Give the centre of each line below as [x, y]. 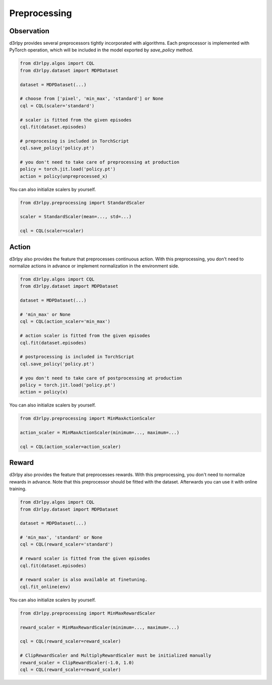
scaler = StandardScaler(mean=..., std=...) [76, 217]
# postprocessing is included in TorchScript [77, 357]
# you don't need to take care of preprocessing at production [100, 162]
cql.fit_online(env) [45, 587]
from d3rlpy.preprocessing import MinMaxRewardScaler [88, 613]
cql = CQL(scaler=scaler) [52, 231]
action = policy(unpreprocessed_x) [64, 176]
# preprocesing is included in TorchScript [75, 141]
